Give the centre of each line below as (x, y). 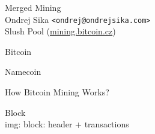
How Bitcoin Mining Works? (57, 92)
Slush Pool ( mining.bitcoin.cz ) (60, 31)
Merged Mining (33, 7)
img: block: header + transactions (67, 124)
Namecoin (23, 72)
